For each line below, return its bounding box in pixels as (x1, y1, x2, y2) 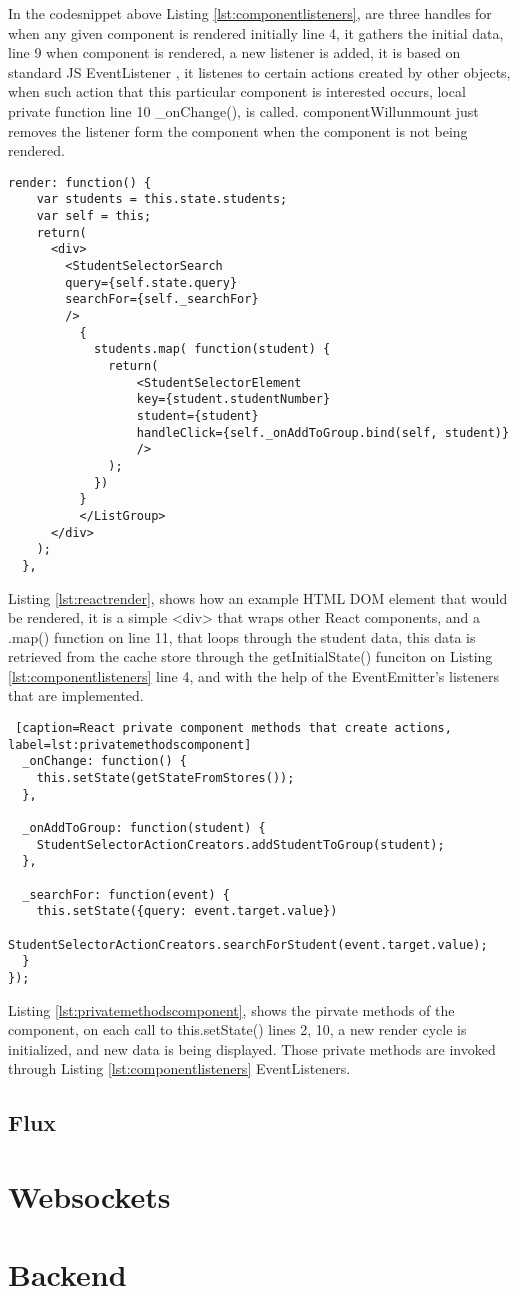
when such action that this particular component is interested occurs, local (8, 81, 466, 102)
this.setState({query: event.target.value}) (36, 904, 338, 919)
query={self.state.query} (65, 275, 238, 290)
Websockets (8, 1175, 171, 1216)
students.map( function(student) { (93, 342, 331, 357)
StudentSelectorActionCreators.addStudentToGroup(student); (36, 837, 445, 852)
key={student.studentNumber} (136, 392, 331, 407)
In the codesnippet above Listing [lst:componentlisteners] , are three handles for (8, 3, 492, 23)
